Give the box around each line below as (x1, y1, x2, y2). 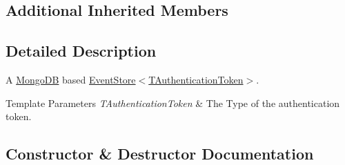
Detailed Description (6, 40, 157, 61)
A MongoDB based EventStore (6, 72, 136, 86)
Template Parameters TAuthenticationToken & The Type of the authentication (6, 95, 340, 110)
